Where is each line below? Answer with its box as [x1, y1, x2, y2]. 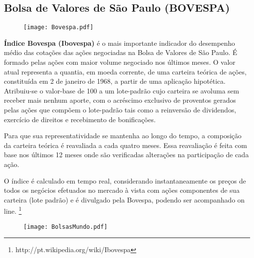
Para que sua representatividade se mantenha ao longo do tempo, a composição [4, 130, 242, 141]
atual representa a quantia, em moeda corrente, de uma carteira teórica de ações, [4, 66, 247, 76]
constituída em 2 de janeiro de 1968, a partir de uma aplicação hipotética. [4, 76, 226, 86]
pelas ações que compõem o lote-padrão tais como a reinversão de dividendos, [4, 105, 236, 115]
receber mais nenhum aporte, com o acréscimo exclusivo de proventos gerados [4, 95, 236, 105]
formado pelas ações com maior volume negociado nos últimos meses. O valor [4, 57, 235, 67]
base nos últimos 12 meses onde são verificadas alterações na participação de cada [4, 149, 249, 160]
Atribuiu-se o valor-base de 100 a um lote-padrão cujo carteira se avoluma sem [4, 85, 239, 95]
